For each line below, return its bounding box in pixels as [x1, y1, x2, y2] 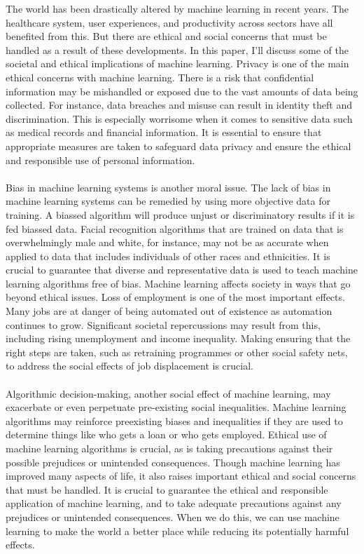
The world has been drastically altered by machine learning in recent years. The [6, 1, 349, 15]
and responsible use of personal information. [6, 152, 195, 167]
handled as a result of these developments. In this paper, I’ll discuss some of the [6, 42, 349, 57]
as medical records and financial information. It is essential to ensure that [6, 125, 322, 140]
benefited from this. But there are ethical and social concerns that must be [6, 29, 327, 43]
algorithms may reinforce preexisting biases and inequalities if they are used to [6, 413, 343, 428]
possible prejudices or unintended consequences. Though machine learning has [6, 454, 340, 469]
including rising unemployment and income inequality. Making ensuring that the [6, 331, 351, 346]
